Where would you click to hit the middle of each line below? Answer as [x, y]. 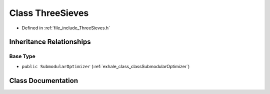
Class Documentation [44, 80]
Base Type [22, 56]
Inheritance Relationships [50, 42]
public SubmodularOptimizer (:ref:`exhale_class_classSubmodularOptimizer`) [106, 66]
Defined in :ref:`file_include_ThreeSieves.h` [66, 28]
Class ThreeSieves [49, 13]
